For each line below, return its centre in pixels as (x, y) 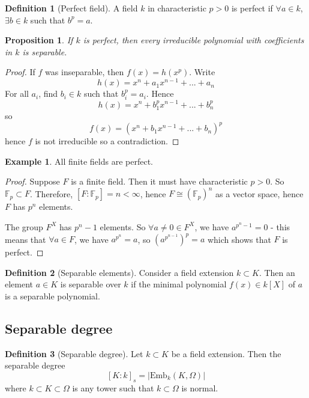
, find (48, 93)
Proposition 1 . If (39, 40)
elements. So (123, 226)
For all (17, 93)
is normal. (200, 387)
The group (24, 226)
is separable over (91, 284)
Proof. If (20, 72)
